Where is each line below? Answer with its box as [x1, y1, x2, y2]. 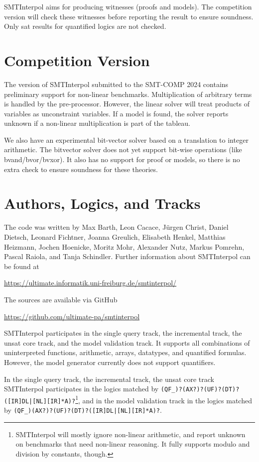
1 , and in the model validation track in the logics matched [75, 393, 252, 405]
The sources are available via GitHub [4, 294, 118, 304]
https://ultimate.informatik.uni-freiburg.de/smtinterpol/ [4, 277, 177, 288]
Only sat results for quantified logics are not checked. [4, 21, 166, 31]
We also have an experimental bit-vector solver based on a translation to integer [4, 134, 249, 145]
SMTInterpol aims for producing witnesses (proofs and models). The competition [4, 1, 252, 11]
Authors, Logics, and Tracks [4, 193, 201, 213]
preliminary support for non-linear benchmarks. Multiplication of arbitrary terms [4, 89, 252, 99]
